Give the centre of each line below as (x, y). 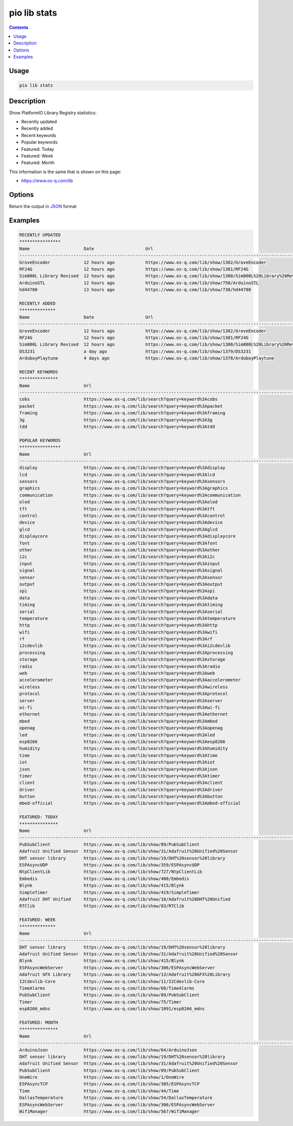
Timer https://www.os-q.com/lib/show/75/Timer (100, 1002)
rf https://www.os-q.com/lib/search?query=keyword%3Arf (116, 639)
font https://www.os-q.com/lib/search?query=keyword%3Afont (118, 543)
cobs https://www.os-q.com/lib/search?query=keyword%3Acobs (118, 399)
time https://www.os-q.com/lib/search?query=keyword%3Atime (118, 755)
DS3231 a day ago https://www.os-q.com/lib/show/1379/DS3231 (135, 351)
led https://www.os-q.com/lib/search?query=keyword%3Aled (117, 735)
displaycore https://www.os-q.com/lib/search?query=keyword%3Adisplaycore (127, 536)
